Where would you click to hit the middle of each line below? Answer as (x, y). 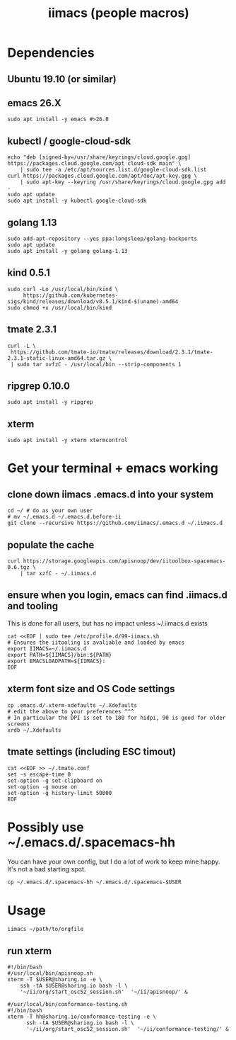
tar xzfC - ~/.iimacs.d (61, 574)
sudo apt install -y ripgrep (50, 402)
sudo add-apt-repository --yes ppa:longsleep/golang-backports (102, 239)
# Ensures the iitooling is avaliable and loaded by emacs (96, 643)
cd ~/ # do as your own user (50, 511)
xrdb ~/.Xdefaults (34, 730)
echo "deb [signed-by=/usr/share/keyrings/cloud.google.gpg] (99, 157)
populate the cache (51, 544)
